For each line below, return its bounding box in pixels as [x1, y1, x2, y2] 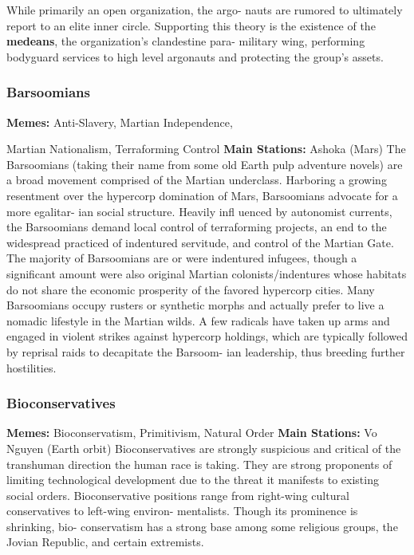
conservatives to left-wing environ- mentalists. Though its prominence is [6, 502, 358, 519]
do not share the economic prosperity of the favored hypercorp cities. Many [6, 281, 375, 297]
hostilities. [6, 359, 57, 376]
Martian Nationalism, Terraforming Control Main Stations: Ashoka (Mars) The [6, 140, 406, 157]
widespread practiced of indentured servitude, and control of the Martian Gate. [6, 234, 394, 250]
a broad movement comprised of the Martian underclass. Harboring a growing [6, 171, 387, 188]
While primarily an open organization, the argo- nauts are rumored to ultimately [6, 2, 403, 18]
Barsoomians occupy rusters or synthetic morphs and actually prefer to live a [6, 297, 384, 313]
